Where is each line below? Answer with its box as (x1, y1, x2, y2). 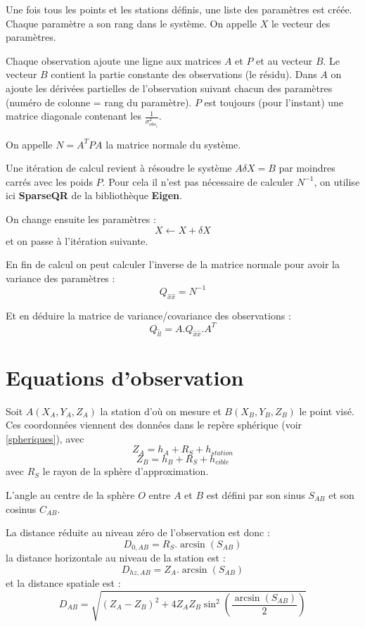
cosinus (6, 501, 37, 516)
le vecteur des (271, 15, 331, 30)
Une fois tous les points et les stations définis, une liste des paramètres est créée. (6, 2, 352, 16)
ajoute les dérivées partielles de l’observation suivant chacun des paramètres (6, 80, 333, 95)
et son (328, 487, 354, 502)
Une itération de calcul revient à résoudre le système (6, 160, 232, 175)
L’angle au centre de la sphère (6, 487, 135, 502)
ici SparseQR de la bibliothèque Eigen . (6, 188, 182, 203)
